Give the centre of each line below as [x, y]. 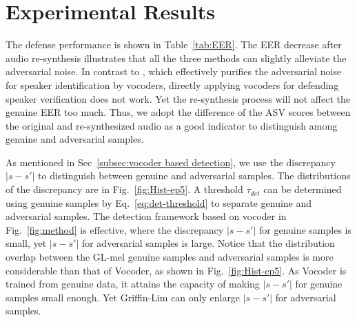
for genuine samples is [305, 229]
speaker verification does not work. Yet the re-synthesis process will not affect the [178, 98]
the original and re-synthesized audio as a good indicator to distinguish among [172, 125]
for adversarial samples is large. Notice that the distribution [208, 243]
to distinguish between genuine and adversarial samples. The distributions [194, 175]
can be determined [303, 189]
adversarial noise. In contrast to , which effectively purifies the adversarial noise [174, 71]
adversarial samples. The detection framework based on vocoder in [146, 216]
